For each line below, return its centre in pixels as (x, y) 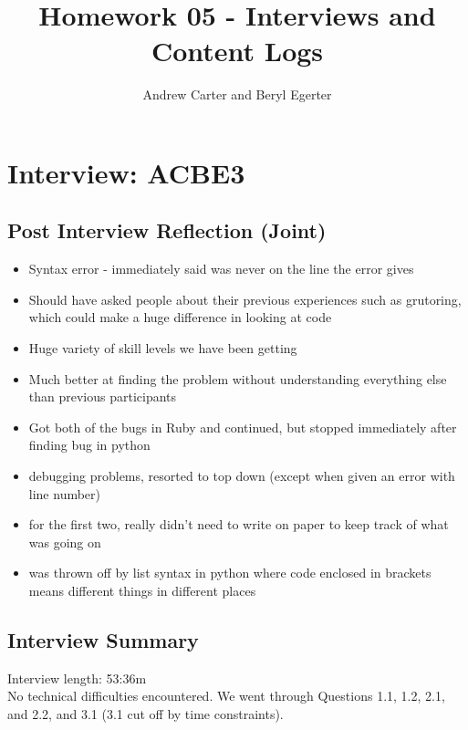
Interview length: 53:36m (77, 678)
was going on (65, 542)
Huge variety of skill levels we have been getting (163, 348)
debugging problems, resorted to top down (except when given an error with (242, 476)
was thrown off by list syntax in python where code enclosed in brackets (230, 573)
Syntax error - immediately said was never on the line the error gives (221, 269)
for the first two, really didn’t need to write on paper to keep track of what (239, 524)
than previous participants (103, 396)
